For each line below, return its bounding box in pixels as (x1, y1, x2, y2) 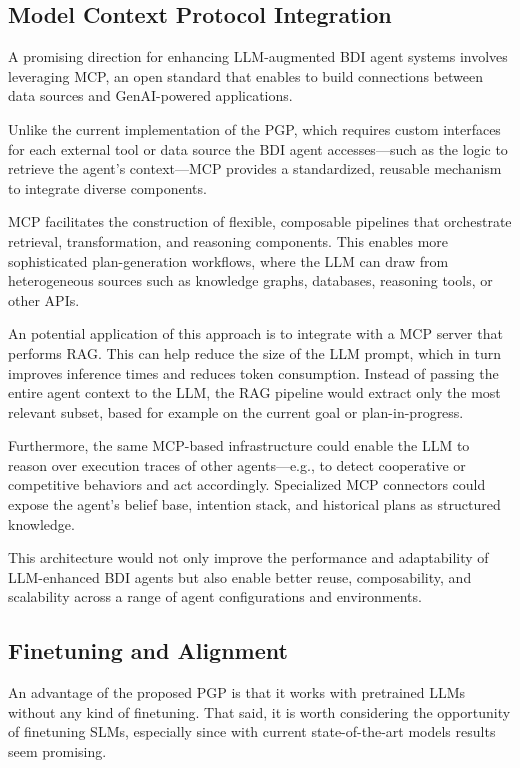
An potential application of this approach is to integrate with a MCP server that (8, 323, 503, 344)
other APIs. (8, 289, 80, 310)
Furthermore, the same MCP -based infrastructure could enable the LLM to (8, 435, 470, 456)
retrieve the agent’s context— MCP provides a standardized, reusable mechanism (8, 158, 502, 179)
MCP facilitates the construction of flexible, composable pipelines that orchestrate (8, 211, 512, 232)
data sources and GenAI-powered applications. (8, 85, 293, 106)
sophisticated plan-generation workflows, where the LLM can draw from (8, 250, 449, 271)
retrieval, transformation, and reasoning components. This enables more (8, 230, 449, 251)
